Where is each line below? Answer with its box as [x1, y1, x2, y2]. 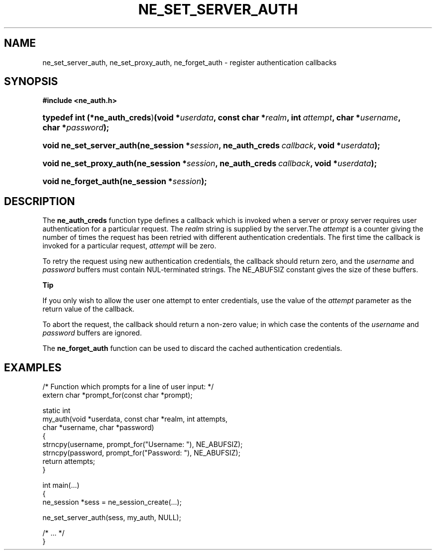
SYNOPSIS [4, 75, 58, 88]
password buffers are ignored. [42, 329, 142, 337]
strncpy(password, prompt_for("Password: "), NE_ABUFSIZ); [42, 448, 240, 457]
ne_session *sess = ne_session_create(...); [42, 498, 182, 507]
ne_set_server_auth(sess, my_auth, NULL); [42, 513, 181, 522]
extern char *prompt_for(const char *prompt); [42, 391, 193, 400]
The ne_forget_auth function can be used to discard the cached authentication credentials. [42, 344, 342, 353]
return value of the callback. [42, 305, 135, 314]
